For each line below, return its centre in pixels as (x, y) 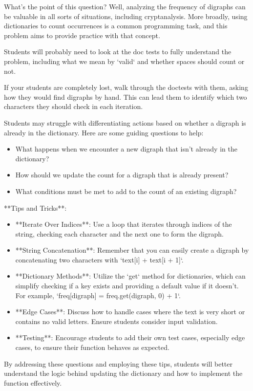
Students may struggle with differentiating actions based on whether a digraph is (125, 122)
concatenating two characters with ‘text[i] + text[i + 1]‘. (99, 259)
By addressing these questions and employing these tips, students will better (118, 363)
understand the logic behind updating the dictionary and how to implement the (123, 373)
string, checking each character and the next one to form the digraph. (119, 233)
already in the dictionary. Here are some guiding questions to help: (104, 132)
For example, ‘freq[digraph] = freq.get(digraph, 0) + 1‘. (98, 295)
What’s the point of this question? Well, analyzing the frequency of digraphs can (125, 6)
